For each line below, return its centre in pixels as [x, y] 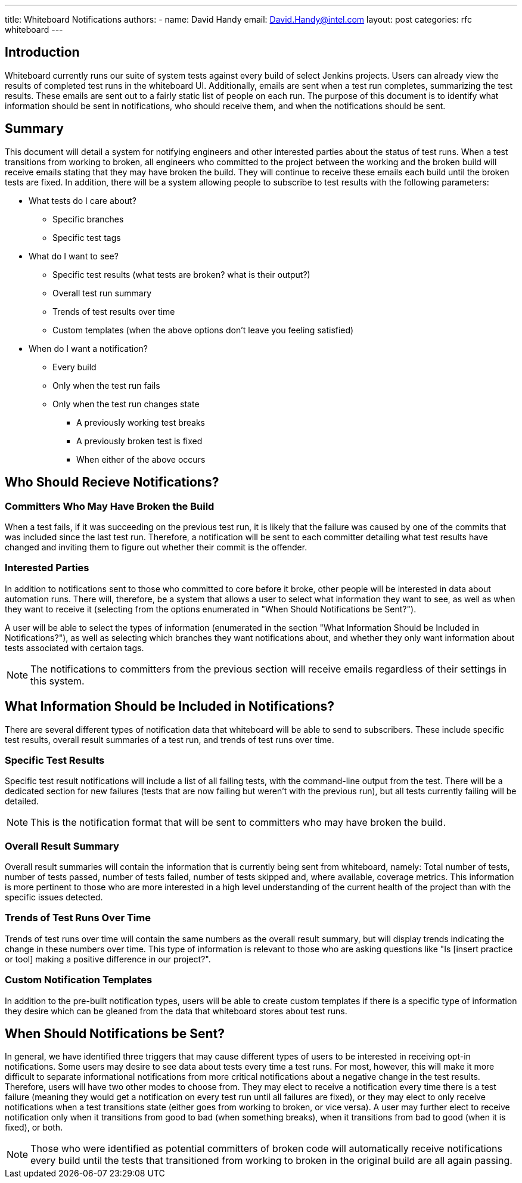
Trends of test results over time [114, 311]
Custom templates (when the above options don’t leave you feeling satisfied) [203, 330]
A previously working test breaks [141, 422]
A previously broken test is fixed [139, 441]
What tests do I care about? [83, 200]
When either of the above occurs [141, 459]
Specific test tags [87, 237]
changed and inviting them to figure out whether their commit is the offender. [156, 547]
